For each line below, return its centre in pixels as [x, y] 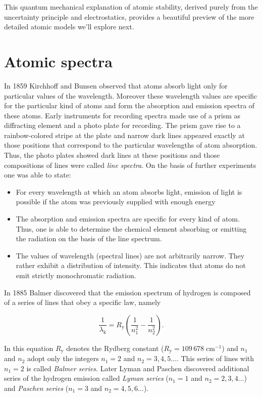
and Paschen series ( [36, 388]
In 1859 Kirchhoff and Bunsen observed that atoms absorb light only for [116, 85]
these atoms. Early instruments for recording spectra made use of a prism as [122, 115]
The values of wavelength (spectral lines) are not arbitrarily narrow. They [130, 255]
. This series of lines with [215, 358]
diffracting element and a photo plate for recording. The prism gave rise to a [122, 125]
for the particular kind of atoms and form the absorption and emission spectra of [129, 105]
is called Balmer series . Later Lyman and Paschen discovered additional [138, 368]
